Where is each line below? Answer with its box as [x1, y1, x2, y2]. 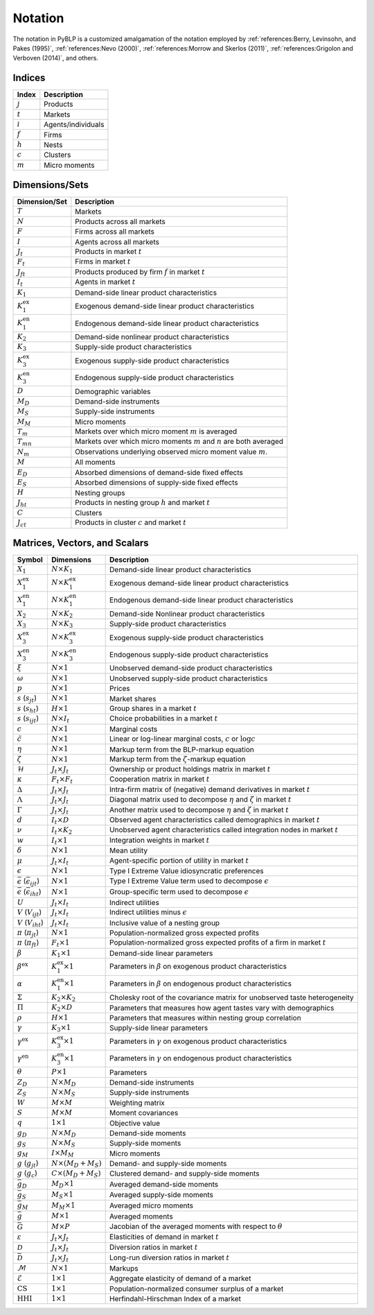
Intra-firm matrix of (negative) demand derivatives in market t [109, 784, 311, 794]
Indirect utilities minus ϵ [109, 907, 187, 917]
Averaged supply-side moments [109, 1190, 214, 1200]
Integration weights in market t [109, 835, 210, 845]
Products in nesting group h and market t [75, 497, 211, 507]
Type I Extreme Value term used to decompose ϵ [109, 876, 269, 886]
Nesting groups [75, 488, 125, 497]
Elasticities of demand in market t [109, 1232, 220, 1241]
